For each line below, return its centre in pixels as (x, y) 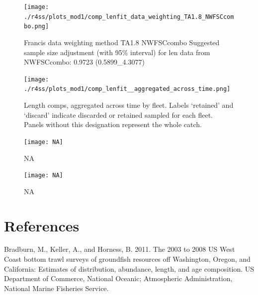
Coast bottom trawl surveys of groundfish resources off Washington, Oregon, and (127, 259)
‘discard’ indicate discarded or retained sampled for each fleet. (118, 114)
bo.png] (37, 27)
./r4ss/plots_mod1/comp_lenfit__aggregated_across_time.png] (127, 89)
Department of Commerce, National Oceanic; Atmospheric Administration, (118, 278)
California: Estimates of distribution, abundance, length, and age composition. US (129, 268)
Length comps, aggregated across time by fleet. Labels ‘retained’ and (129, 105)
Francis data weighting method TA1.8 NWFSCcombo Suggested (122, 42)
